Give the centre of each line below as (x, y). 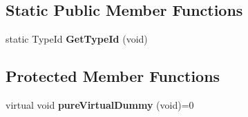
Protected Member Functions (113, 76)
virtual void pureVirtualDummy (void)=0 (100, 105)
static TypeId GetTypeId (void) (77, 39)
